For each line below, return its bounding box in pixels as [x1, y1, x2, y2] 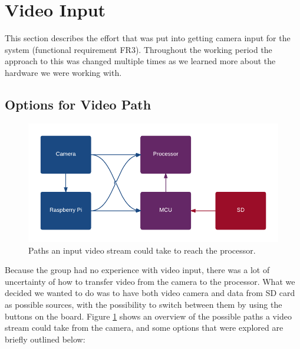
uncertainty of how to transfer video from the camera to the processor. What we [5, 275, 295, 287]
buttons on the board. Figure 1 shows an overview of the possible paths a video [5, 310, 292, 322]
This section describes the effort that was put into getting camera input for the [5, 32, 291, 44]
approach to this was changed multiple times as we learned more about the [5, 55, 276, 67]
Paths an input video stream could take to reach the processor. [28, 244, 256, 256]
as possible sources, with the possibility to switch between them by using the [5, 298, 282, 311]
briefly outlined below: [5, 333, 85, 345]
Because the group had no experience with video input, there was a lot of [5, 264, 270, 276]
